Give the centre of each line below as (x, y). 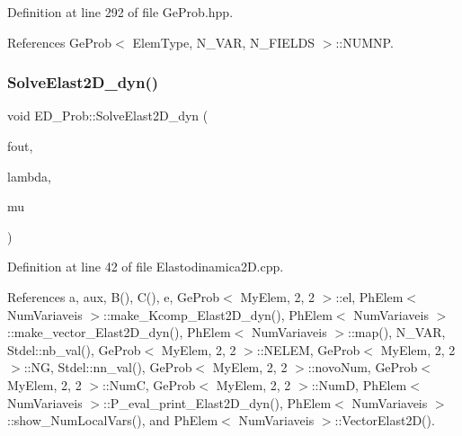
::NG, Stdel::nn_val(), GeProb (108, 367)
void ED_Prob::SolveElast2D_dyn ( (108, 116)
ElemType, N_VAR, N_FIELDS (224, 42)
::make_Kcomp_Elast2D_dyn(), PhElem (218, 314)
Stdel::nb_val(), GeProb (74, 349)
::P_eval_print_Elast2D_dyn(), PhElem (218, 402)
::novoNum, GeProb (363, 367)
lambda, (30, 176)
